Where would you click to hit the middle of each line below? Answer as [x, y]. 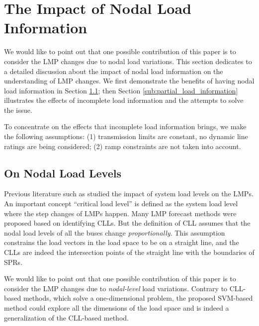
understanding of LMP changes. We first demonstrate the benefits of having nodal [129, 81]
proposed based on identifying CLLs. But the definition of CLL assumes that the [127, 223]
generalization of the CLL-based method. [66, 317]
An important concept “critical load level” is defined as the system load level [121, 204]
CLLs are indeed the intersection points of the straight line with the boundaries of [129, 252]
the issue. [18, 110]
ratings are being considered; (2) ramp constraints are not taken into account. [123, 146]
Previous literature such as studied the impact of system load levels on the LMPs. [129, 194]
